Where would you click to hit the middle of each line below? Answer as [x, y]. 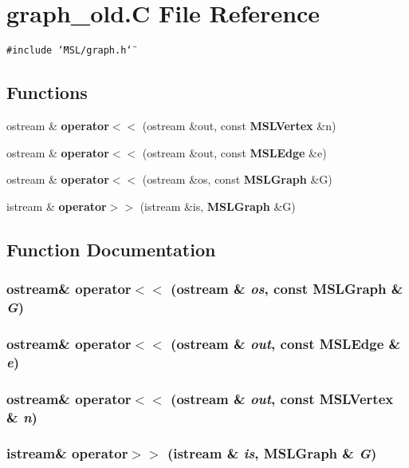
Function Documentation [111, 249]
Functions [47, 92]
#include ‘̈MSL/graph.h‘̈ [69, 51]
